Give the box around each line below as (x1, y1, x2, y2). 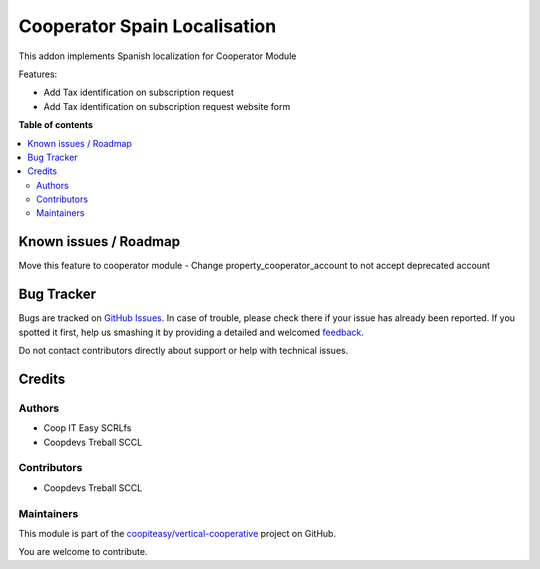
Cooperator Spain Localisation (18, 15, 277, 37)
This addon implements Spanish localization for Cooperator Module (18, 50, 297, 62)
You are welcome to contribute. (18, 546, 148, 558)
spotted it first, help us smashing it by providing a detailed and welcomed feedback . (18, 326, 365, 338)
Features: (18, 68, 58, 80)
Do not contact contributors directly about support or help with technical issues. (18, 345, 349, 357)
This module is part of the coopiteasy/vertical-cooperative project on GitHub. (18, 527, 337, 539)
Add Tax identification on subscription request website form (43, 100, 291, 112)
